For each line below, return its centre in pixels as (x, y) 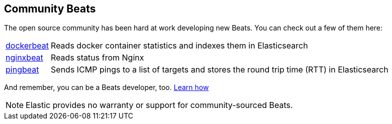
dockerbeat (27, 46)
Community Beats (50, 9)
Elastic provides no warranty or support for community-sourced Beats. (159, 105)
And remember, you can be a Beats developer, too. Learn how (107, 87)
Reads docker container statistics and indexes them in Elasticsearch (179, 46)
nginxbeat (24, 58)
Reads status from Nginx (97, 58)
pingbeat (22, 70)
